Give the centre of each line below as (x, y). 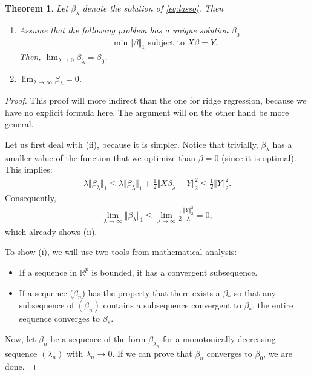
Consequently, (31, 198)
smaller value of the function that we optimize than (100, 157)
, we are (278, 353)
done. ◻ (21, 366)
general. (19, 124)
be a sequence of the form (98, 338)
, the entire (273, 305)
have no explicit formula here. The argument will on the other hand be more (147, 112)
